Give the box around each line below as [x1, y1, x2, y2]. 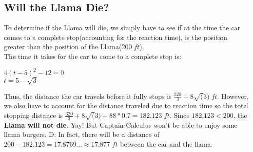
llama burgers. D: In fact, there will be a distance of [4, 129, 159, 139]
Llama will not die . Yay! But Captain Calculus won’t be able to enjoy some [4, 119, 237, 130]
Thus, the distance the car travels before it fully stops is [4, 91, 172, 101]
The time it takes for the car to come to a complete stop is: [4, 51, 181, 61]
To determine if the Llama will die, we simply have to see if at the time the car [4, 22, 240, 33]
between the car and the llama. [120, 139, 213, 149]
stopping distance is [4, 110, 63, 120]
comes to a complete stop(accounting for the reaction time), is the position [4, 32, 228, 42]
